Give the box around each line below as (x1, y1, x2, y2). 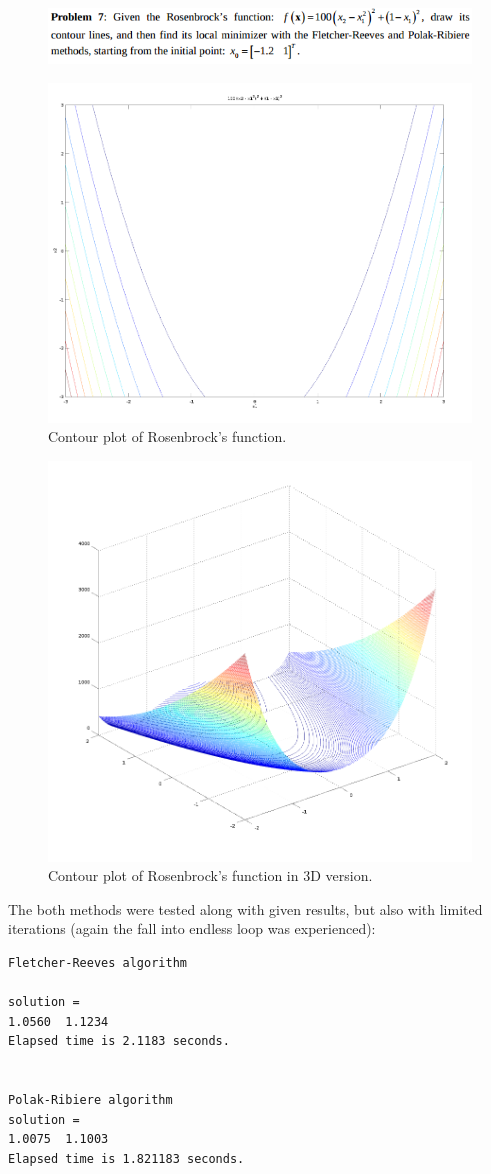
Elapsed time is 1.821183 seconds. (8, 1151, 245, 1166)
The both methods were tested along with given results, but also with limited (8, 898, 483, 919)
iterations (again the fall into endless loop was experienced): (8, 918, 376, 939)
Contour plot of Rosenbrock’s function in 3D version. (48, 865, 373, 886)
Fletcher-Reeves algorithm (8, 955, 187, 970)
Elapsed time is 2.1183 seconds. (8, 1034, 230, 1049)
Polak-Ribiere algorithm (8, 1093, 173, 1108)
